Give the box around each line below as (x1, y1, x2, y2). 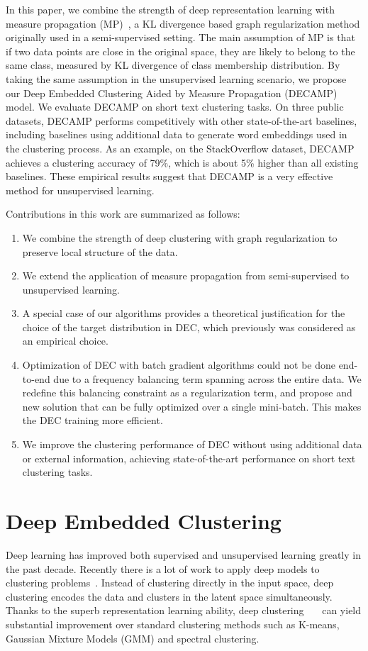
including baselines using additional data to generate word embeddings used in (6, 127, 347, 142)
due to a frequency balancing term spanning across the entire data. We (53, 371, 362, 386)
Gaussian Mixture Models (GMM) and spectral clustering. (6, 630, 260, 645)
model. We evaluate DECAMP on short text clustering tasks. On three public (6, 99, 344, 114)
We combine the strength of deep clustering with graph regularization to (22, 230, 338, 245)
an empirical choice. (22, 333, 108, 348)
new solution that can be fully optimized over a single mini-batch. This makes (22, 399, 362, 413)
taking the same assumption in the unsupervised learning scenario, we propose (6, 71, 347, 86)
